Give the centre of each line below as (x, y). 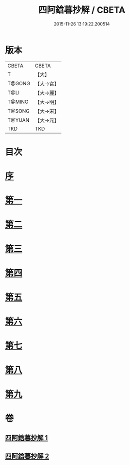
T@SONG (19, 111)
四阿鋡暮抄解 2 (27, 456)
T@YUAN (19, 120)
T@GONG (19, 83)
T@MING (18, 102)
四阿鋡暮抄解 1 (27, 438)
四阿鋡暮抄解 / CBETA (82, 10)
